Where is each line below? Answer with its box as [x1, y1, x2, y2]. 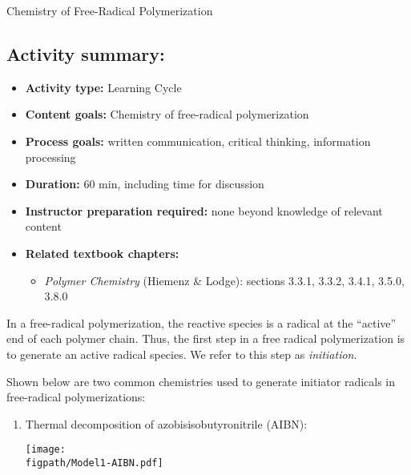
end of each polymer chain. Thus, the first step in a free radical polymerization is [6, 330, 405, 347]
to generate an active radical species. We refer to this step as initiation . [6, 345, 357, 362]
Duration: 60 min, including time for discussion [25, 175, 264, 192]
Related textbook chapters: [25, 244, 179, 261]
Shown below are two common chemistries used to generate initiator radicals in [6, 372, 396, 389]
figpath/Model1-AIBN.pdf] [25, 457, 163, 469]
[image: [25, 444, 66, 456]
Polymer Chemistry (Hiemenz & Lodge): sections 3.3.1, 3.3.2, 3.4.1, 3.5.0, [44, 272, 405, 288]
